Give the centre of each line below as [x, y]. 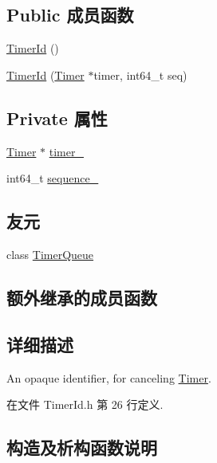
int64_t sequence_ [53, 178]
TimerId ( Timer [45, 75]
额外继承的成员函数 [82, 297]
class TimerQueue [50, 254]
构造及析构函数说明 [82, 447]
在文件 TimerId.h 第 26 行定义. [85, 404]
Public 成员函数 [70, 15]
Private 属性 [57, 118]
